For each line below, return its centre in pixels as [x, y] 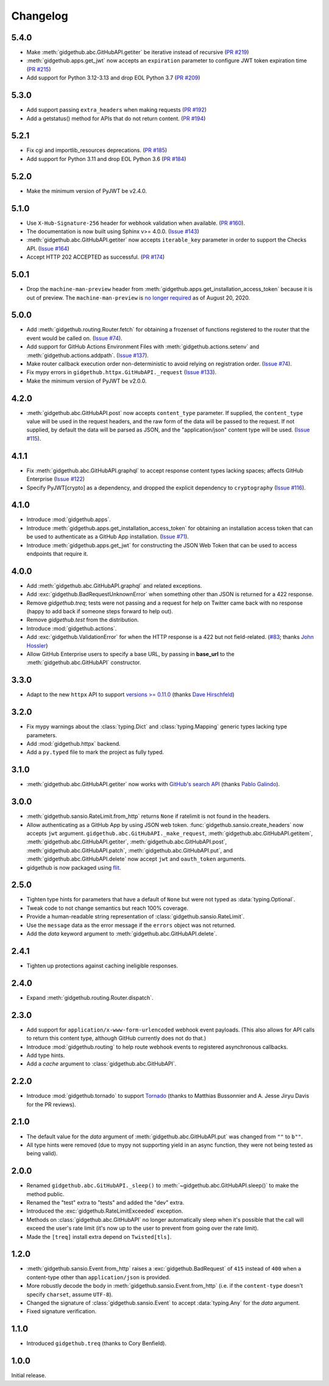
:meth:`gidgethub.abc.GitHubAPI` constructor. [84, 663]
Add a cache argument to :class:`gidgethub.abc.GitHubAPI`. [101, 1064]
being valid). [42, 1153]
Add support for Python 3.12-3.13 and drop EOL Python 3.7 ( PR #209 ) [113, 78]
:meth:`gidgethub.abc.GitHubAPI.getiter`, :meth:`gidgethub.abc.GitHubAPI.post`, [127, 842]
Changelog [40, 16]
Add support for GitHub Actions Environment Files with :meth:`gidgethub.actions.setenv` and [143, 347]
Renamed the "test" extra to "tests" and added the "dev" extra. [105, 1202]
